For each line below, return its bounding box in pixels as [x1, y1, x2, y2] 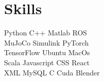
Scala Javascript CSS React [4, 57, 90, 67]
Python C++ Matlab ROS [4, 27, 87, 38]
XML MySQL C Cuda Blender [4, 67, 100, 77]
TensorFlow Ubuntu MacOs [4, 47, 90, 58]
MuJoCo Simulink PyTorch [4, 37, 89, 48]
